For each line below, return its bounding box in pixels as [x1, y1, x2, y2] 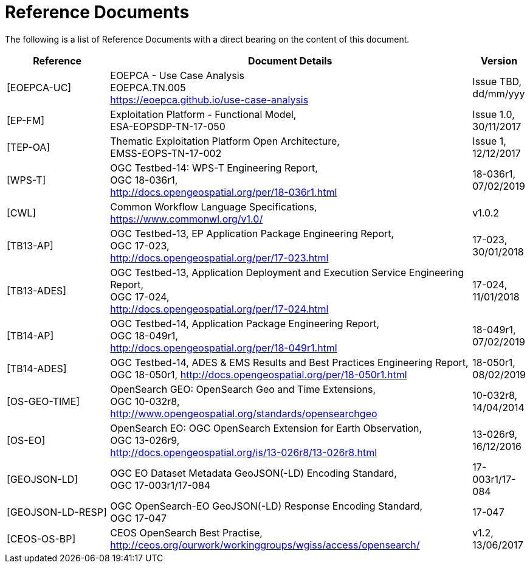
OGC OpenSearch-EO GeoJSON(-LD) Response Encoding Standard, [110, 499, 423, 512]
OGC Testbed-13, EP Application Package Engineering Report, [110, 227, 394, 240]
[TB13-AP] [7, 239, 53, 252]
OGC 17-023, [110, 239, 170, 252]
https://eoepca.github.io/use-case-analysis [110, 93, 309, 106]
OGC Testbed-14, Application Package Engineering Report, [110, 317, 380, 330]
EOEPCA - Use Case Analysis [110, 69, 245, 81]
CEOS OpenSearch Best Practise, [110, 526, 263, 539]
